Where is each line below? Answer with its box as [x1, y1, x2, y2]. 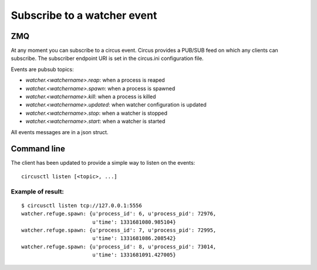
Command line [11, 144, 66, 154]
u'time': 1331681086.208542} [92, 235, 176, 242]
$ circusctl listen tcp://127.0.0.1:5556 [21, 202, 142, 209]
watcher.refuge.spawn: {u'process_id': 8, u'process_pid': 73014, [21, 243, 217, 250]
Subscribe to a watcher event [11, 9, 157, 22]
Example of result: [11, 187, 65, 195]
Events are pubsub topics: [11, 65, 75, 73]
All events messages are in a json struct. [11, 128, 109, 135]
